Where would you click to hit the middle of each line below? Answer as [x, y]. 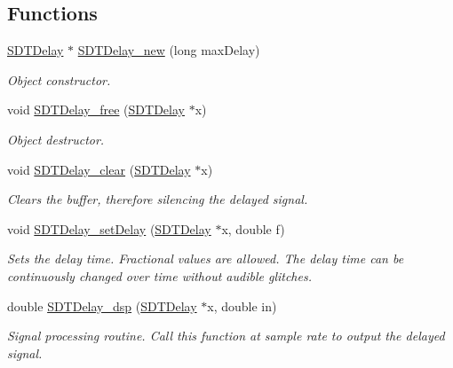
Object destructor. [56, 139]
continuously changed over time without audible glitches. [159, 275]
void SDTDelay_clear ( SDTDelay [99, 169]
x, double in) [242, 305]
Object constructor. [59, 79]
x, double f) [253, 228]
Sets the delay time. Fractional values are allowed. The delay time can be [206, 258]
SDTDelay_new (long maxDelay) [169, 50]
